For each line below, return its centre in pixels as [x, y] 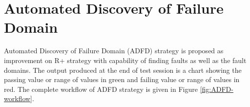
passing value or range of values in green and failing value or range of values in [122, 79]
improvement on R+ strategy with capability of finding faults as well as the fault [125, 60]
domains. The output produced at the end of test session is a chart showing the [123, 70]
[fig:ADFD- [217, 89]
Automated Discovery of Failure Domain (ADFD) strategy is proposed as [114, 51]
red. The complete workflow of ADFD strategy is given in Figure [101, 89]
